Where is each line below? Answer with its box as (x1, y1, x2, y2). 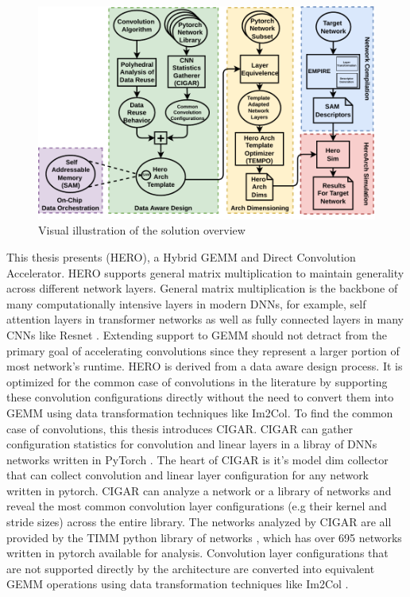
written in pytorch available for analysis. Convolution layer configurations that (6, 545, 389, 561)
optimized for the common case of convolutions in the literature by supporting (6, 373, 388, 390)
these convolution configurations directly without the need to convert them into (6, 389, 394, 405)
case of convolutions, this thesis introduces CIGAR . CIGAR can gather (6, 420, 353, 436)
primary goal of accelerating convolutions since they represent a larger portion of (6, 342, 400, 359)
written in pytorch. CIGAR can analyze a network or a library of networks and (6, 482, 392, 498)
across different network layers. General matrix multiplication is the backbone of (6, 280, 398, 297)
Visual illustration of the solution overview (38, 222, 246, 238)
